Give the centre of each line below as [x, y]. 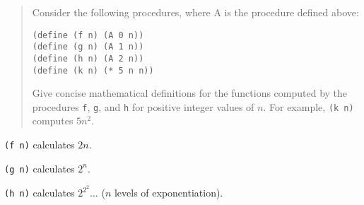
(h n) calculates [40, 193]
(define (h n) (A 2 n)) [88, 58]
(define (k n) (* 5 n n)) [93, 70]
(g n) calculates [40, 168]
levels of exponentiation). [169, 193]
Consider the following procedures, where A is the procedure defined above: [195, 12]
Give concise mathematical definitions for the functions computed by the [190, 93]
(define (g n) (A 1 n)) [88, 47]
